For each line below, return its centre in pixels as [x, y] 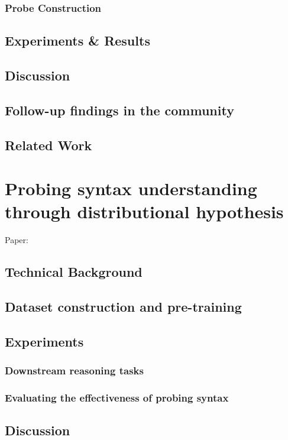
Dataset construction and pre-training [123, 307]
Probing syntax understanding [131, 188]
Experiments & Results [77, 41]
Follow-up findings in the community [119, 110]
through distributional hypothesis [144, 211]
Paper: [17, 240]
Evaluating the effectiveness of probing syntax [117, 397]
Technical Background [74, 272]
